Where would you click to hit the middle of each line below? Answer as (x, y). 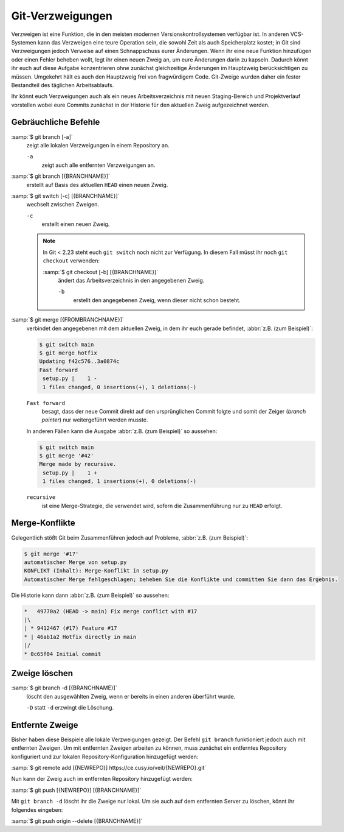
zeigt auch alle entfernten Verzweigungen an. (98, 165)
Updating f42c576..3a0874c (79, 361)
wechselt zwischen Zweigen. (63, 205)
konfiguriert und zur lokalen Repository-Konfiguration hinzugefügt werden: (105, 756)
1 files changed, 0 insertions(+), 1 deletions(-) (120, 387)
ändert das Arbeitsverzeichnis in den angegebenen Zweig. (131, 281)
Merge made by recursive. (78, 464)
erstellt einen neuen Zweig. (76, 224)
